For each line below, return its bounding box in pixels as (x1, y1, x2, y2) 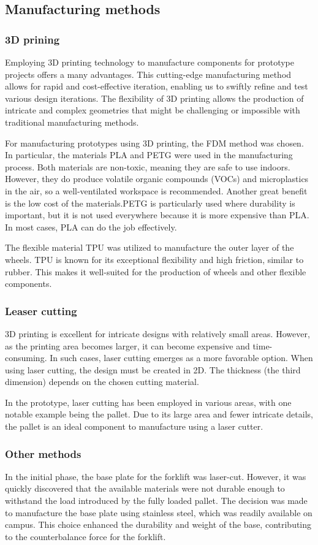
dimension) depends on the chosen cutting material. (5, 375, 199, 388)
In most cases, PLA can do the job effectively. (5, 220, 177, 233)
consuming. (5, 351, 47, 364)
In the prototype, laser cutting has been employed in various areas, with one (5, 395, 292, 408)
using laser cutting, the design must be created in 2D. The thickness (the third (5, 363, 301, 376)
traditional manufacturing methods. (5, 115, 139, 128)
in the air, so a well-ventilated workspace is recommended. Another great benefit (5, 184, 308, 197)
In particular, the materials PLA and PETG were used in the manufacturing (5, 148, 293, 161)
